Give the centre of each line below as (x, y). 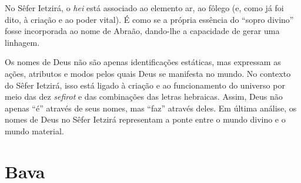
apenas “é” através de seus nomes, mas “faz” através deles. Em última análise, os (151, 108)
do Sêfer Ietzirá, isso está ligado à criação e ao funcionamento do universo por (145, 85)
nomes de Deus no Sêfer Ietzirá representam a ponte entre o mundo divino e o (145, 119)
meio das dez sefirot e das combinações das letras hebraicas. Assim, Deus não (144, 96)
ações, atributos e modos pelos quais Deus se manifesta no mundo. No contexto (148, 73)
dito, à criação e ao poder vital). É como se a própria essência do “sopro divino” (149, 19)
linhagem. (22, 42)
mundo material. (34, 131)
